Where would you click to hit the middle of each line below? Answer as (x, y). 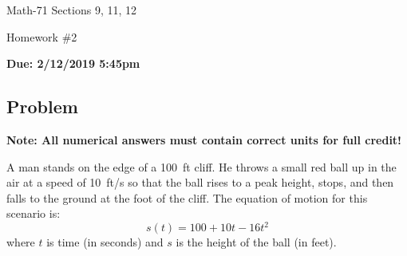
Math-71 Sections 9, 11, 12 (72, 10)
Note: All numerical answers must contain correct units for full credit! (204, 139)
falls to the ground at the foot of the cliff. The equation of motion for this (187, 197)
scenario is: (34, 213)
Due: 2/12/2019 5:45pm (73, 63)
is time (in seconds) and (105, 242)
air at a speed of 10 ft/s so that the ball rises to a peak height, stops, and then (200, 182)
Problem (42, 106)
